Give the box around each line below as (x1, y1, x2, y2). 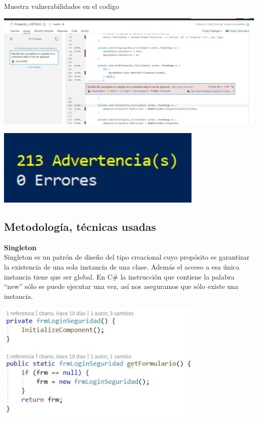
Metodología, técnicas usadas (4, 218, 156, 234)
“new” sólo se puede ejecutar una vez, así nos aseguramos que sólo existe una (4, 281, 239, 291)
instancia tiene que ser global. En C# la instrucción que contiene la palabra (4, 271, 235, 282)
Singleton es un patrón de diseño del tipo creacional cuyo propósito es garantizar (4, 252, 250, 262)
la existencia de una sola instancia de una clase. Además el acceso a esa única (4, 261, 240, 272)
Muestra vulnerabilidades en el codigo (4, 1, 119, 11)
